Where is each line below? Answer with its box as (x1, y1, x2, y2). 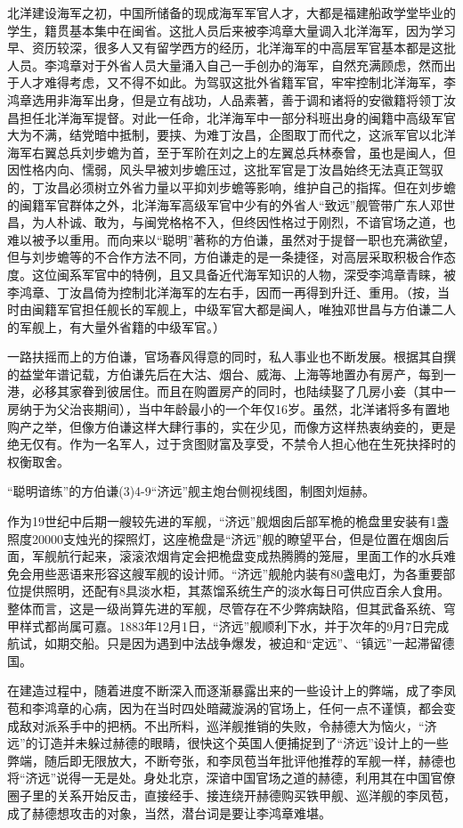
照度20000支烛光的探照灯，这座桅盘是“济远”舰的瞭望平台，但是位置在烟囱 (7, 529, 437, 548)
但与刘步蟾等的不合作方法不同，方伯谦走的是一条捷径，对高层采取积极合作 (7, 248, 443, 266)
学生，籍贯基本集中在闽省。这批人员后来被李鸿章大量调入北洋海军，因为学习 (7, 20, 456, 39)
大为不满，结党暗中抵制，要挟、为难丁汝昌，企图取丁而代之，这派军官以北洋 (7, 126, 456, 144)
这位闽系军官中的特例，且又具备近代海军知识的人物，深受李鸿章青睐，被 (31, 264, 456, 283)
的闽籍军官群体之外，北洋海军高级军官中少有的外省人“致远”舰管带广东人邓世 (7, 195, 456, 214)
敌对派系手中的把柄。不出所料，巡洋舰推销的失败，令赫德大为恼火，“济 (19, 716, 437, 735)
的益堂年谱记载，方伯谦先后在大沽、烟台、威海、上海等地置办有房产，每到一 (7, 364, 456, 383)
